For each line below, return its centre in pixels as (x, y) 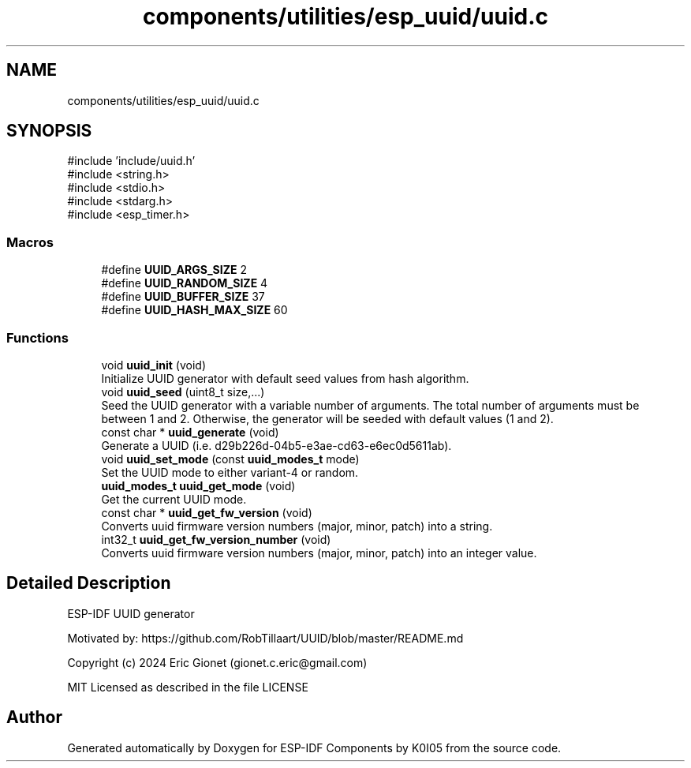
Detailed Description (89, 583)
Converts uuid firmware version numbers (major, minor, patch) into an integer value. (319, 553)
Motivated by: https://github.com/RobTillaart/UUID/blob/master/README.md (265, 638)
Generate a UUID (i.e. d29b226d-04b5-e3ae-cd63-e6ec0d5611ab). (276, 445)
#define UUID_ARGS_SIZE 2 (174, 270)
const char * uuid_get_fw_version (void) (207, 512)
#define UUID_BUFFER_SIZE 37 (183, 297)
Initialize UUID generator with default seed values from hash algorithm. (285, 378)
